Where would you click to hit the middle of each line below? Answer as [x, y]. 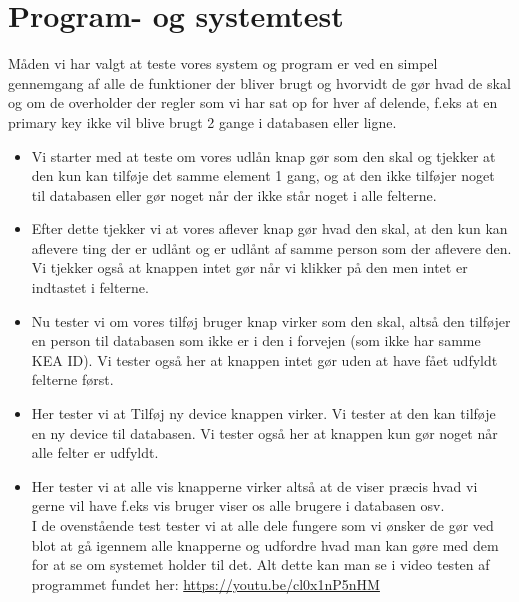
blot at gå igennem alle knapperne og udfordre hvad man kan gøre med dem [265, 544]
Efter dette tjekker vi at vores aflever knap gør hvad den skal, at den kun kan [269, 228]
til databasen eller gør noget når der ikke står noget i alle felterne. [234, 194]
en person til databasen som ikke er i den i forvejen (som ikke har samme [256, 340]
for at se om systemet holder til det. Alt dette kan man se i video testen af [260, 564]
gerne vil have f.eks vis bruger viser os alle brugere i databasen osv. [238, 505]
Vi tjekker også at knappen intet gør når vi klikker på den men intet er [249, 267]
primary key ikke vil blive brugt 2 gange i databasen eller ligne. [202, 121]
